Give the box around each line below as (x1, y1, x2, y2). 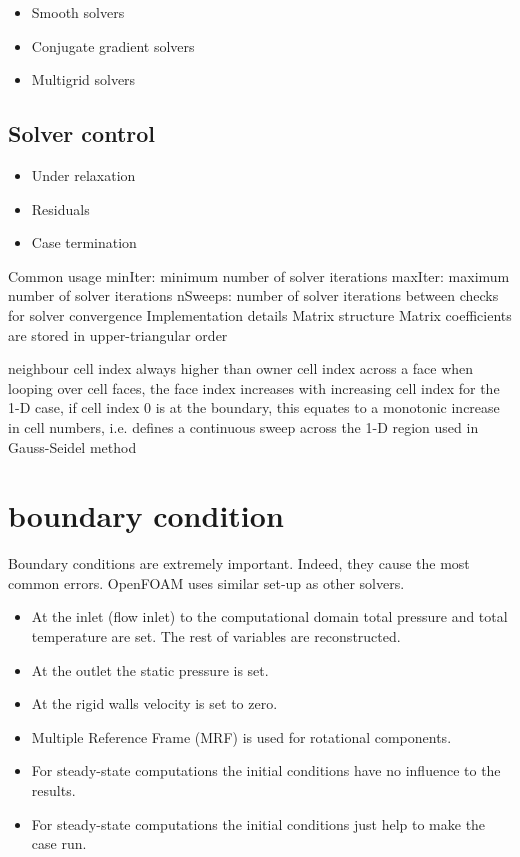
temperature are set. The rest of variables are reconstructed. (31, 626, 401, 647)
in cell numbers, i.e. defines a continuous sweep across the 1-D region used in (8, 416, 479, 437)
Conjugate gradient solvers (31, 35, 195, 56)
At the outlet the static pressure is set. (31, 659, 269, 680)
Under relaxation (31, 164, 136, 185)
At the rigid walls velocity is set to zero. (31, 693, 278, 714)
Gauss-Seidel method (8, 436, 137, 457)
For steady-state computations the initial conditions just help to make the (31, 813, 486, 834)
